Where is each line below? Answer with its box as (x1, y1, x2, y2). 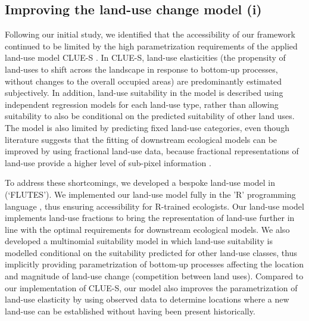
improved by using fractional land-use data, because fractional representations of (5, 145, 299, 157)
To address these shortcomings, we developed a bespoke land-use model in (5, 176, 276, 189)
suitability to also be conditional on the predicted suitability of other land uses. (5, 110, 295, 122)
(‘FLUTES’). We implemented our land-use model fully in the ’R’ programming (5, 188, 296, 200)
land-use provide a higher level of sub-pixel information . (5, 156, 211, 169)
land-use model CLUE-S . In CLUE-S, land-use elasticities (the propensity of (5, 51, 286, 64)
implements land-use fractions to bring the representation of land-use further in (5, 211, 295, 224)
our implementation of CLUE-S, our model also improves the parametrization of (5, 281, 298, 294)
